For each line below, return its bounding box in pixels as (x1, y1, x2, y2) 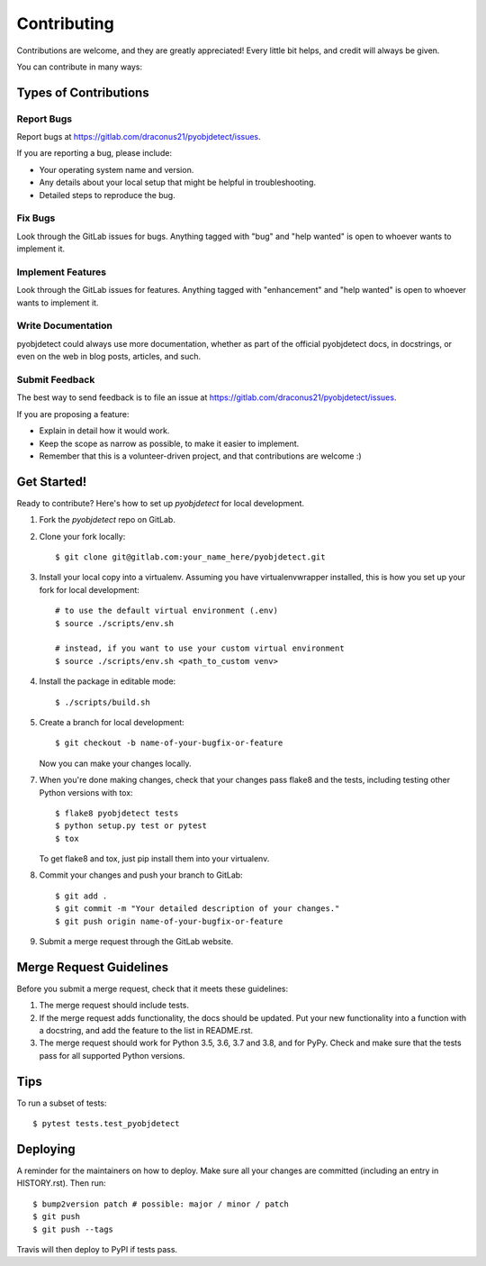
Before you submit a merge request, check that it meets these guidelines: (16, 983, 289, 994)
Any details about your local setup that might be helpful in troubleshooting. (39, 177, 317, 188)
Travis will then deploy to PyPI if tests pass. (16, 1244, 178, 1255)
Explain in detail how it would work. (39, 425, 170, 436)
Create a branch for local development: (39, 716, 184, 727)
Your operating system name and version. (39, 164, 194, 175)
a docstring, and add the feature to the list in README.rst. (39, 1025, 254, 1036)
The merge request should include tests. (39, 1000, 189, 1011)
